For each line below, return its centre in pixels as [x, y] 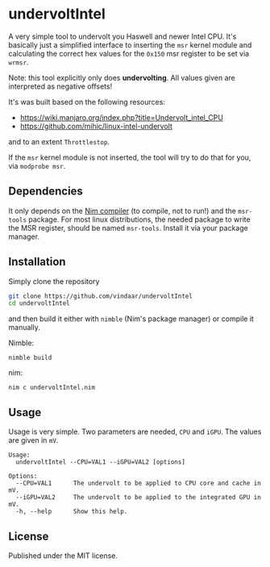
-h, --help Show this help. [72, 512]
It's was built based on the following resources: [87, 102]
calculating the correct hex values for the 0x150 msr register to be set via [129, 53]
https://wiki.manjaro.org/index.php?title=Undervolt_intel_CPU [122, 117]
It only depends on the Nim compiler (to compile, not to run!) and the [122, 211]
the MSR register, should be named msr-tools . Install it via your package [128, 227]
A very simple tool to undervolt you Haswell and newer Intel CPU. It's [123, 36]
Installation [37, 262]
